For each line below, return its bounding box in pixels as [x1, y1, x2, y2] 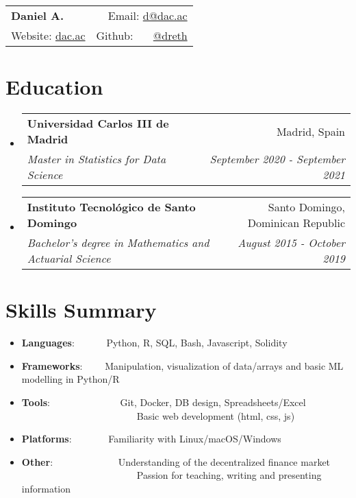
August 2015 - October [238, 235, 345, 251]
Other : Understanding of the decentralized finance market [21, 454, 331, 469]
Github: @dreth [96, 27, 188, 43]
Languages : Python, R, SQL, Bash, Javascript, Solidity [21, 335, 288, 350]
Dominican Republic [247, 215, 345, 231]
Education [5, 73, 103, 101]
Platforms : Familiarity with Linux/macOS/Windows [21, 431, 281, 446]
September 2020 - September [209, 151, 345, 167]
